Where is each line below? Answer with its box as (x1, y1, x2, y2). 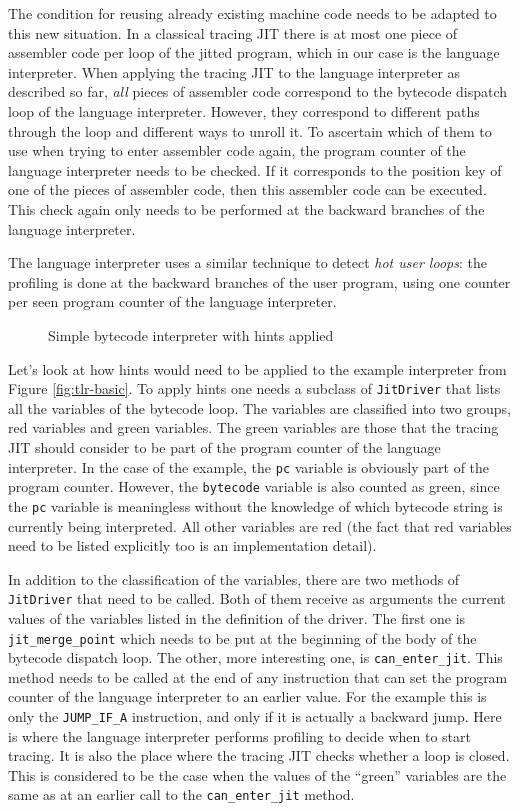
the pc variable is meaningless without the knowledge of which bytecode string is (8, 495, 503, 516)
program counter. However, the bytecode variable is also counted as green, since (8, 476, 500, 497)
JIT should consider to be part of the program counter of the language (8, 436, 441, 457)
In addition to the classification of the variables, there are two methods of (8, 568, 460, 589)
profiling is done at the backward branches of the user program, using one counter (8, 271, 511, 292)
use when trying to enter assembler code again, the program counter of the (8, 140, 466, 161)
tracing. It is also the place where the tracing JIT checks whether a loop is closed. (8, 745, 510, 766)
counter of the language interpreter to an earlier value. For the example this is (8, 686, 487, 707)
